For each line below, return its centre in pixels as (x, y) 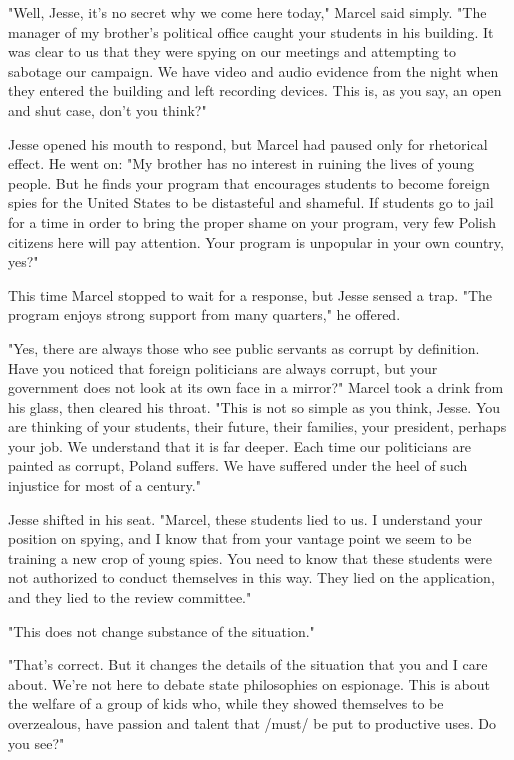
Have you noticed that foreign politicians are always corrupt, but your (223, 367)
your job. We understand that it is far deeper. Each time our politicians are (240, 445)
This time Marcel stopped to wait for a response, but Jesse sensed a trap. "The (250, 294)
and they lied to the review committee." (130, 597)
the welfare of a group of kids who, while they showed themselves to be (226, 703)
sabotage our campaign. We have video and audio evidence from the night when (253, 70)
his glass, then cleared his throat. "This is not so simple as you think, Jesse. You (254, 406)
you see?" (36, 742)
